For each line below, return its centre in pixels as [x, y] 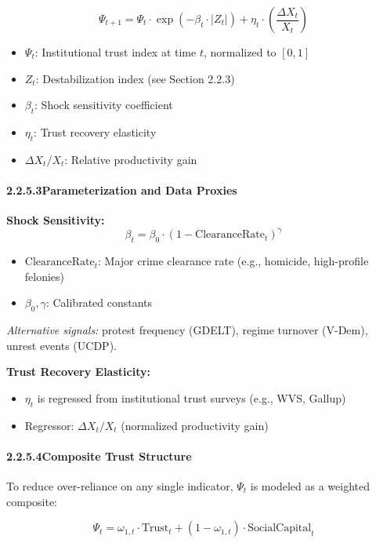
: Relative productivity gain [131, 159]
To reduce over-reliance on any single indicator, [120, 486]
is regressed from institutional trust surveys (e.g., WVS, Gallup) [192, 397]
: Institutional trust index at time [116, 52]
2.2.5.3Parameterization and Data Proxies [122, 190]
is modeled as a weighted [310, 486]
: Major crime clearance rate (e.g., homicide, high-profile [233, 261]
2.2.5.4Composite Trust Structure [99, 456]
